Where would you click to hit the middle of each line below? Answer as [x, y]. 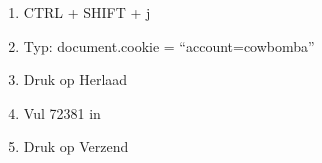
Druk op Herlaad [75, 79]
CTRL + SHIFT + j [87, 12]
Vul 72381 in [62, 112]
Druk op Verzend [76, 146]
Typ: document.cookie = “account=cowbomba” [169, 45]
